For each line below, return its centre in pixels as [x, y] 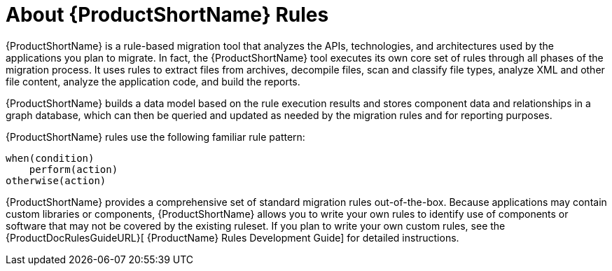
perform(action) [74, 169]
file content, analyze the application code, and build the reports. [153, 81]
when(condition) [50, 158]
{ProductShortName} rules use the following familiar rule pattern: [155, 137]
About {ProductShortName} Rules [167, 15]
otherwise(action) [56, 180]
